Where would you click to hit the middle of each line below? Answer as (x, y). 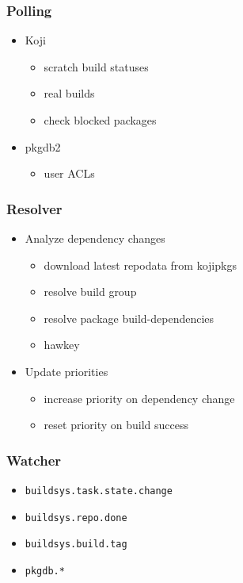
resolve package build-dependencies (129, 318)
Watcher (34, 460)
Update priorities (66, 371)
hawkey (62, 345)
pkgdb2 (43, 146)
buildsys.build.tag (76, 545)
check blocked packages (100, 120)
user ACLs (69, 173)
